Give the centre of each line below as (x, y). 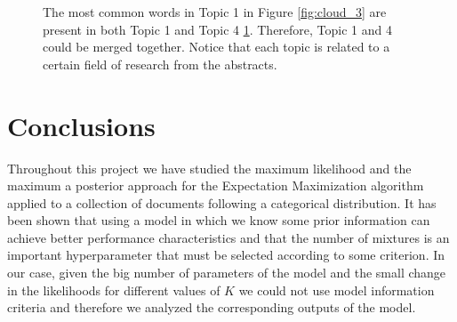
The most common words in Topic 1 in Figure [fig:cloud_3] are (215, 12)
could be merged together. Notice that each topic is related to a (216, 47)
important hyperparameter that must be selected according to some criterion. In (226, 255)
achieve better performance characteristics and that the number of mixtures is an (228, 237)
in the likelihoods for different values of (114, 290)
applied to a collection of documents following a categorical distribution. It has (222, 202)
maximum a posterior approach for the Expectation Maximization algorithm (216, 185)
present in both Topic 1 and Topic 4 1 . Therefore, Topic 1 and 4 (217, 29)
